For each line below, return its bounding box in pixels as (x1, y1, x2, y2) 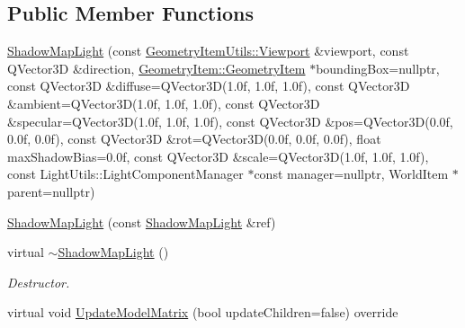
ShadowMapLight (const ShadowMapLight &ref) (7, 212, 276, 231)
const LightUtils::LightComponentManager (7, 164, 244, 183)
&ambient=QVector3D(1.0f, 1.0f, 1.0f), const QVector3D (7, 93, 320, 112)
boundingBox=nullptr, (316, 58, 440, 77)
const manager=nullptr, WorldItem (254, 164, 449, 183)
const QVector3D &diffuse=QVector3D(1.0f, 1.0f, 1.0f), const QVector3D (7, 76, 410, 95)
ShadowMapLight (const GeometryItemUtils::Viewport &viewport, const (7, 41, 409, 60)
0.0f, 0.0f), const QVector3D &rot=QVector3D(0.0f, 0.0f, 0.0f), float (7, 129, 381, 148)
